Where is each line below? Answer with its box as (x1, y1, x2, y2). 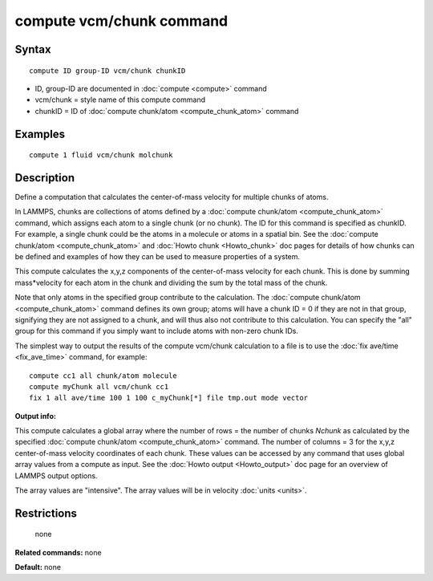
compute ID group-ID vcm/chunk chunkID (29, 66, 186, 75)
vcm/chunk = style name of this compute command (34, 95, 206, 104)
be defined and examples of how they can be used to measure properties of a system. (14, 252, 301, 261)
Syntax (14, 43, 51, 56)
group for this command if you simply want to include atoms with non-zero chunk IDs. (14, 326, 298, 336)
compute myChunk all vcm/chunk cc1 (29, 382, 169, 391)
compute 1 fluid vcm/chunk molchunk (29, 151, 173, 160)
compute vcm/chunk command (14, 12, 229, 30)
